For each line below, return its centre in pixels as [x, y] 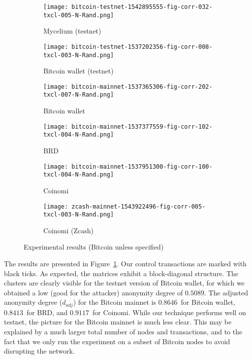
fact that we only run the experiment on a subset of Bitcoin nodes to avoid [117, 341]
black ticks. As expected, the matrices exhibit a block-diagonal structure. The [121, 273]
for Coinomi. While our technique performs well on [169, 312]
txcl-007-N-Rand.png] [79, 95]
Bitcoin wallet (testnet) [79, 71]
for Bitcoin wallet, [208, 302]
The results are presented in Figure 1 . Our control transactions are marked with [125, 264]
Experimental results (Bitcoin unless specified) [94, 247]
